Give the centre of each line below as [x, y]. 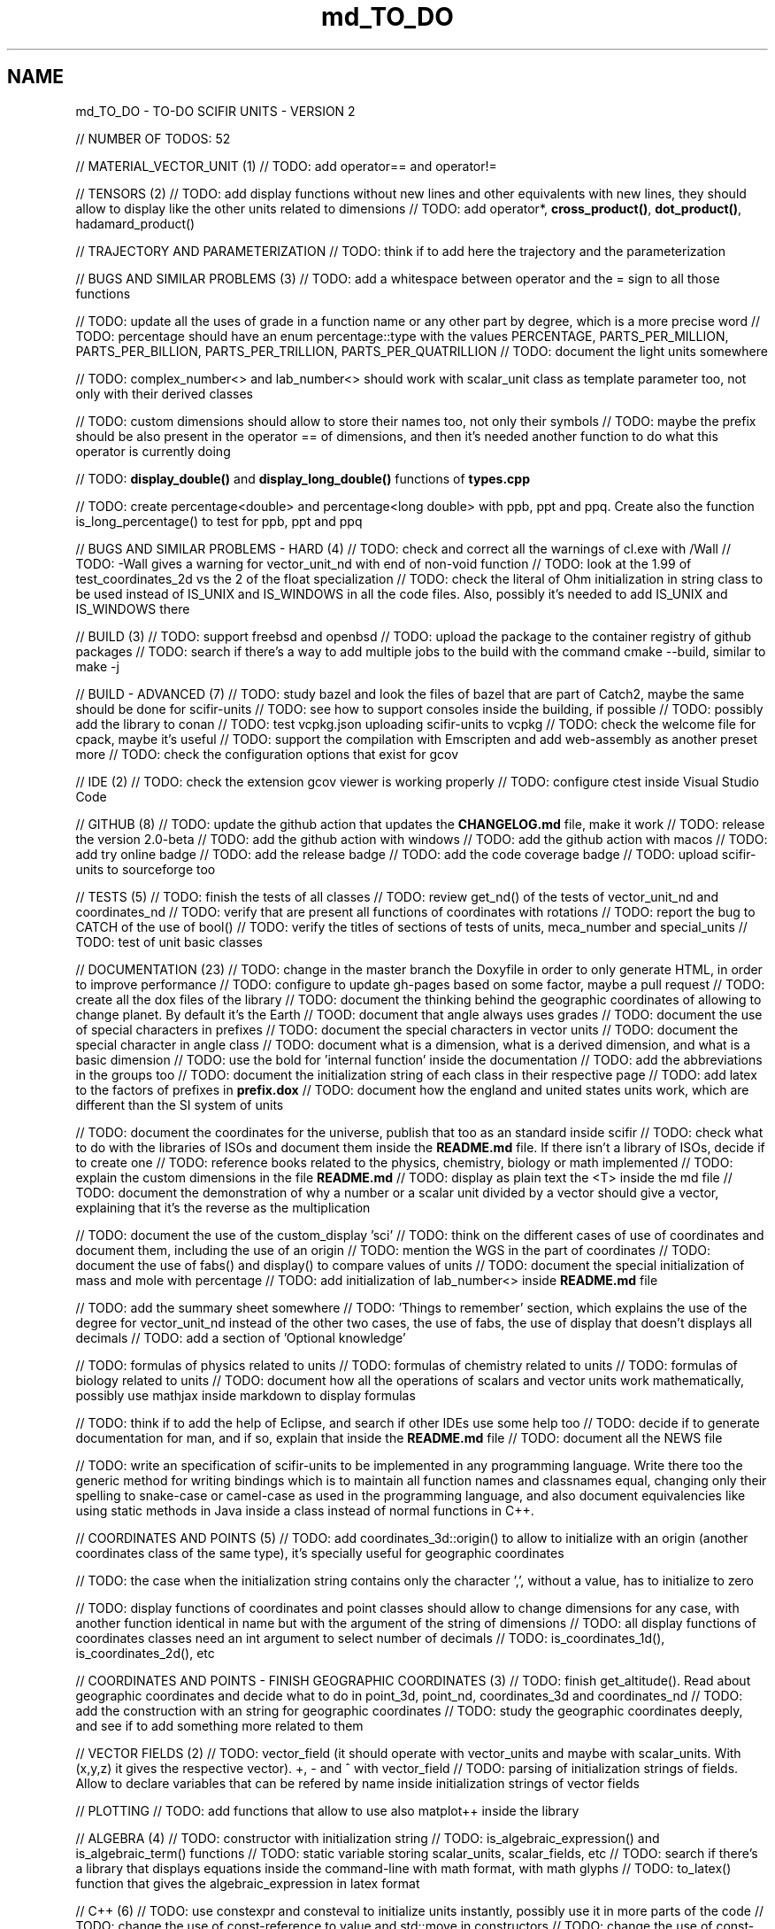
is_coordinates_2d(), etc [145, 1653]
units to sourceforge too [146, 869]
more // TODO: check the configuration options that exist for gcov [267, 754]
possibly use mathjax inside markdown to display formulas [246, 1395]
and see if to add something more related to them [219, 1725]
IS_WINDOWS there [133, 608]
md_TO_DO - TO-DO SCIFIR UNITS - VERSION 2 [215, 111]
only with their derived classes [164, 393]
